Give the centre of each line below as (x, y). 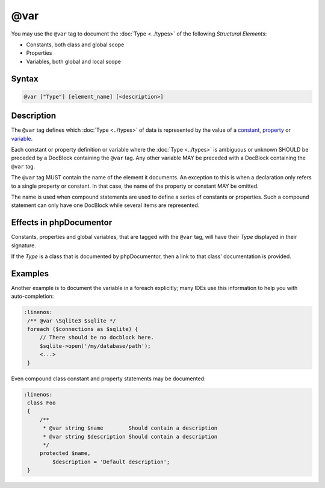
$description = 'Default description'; (111, 462)
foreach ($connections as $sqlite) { (83, 329)
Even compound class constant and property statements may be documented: (108, 378)
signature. (23, 245)
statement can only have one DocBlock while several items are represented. (105, 205)
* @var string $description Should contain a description (130, 437)
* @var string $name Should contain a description (130, 428)
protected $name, (65, 453)
